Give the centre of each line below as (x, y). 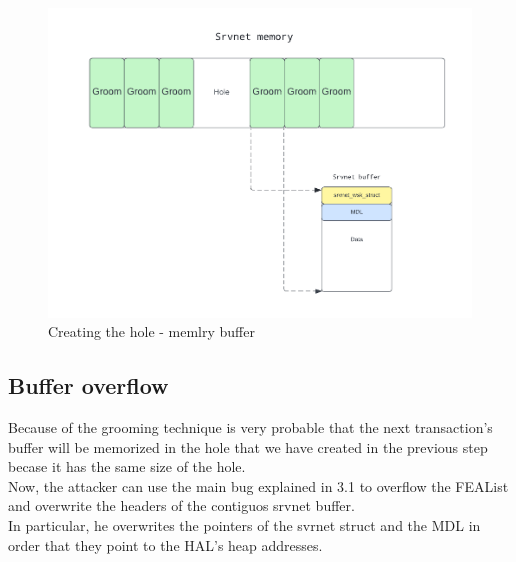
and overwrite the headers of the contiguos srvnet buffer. (181, 505)
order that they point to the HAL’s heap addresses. (165, 544)
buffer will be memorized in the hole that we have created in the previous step (248, 446)
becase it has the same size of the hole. (127, 466)
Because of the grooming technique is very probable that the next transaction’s (250, 427)
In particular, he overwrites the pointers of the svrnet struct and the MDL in (244, 525)
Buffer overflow (88, 385)
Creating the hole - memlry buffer (151, 331)
